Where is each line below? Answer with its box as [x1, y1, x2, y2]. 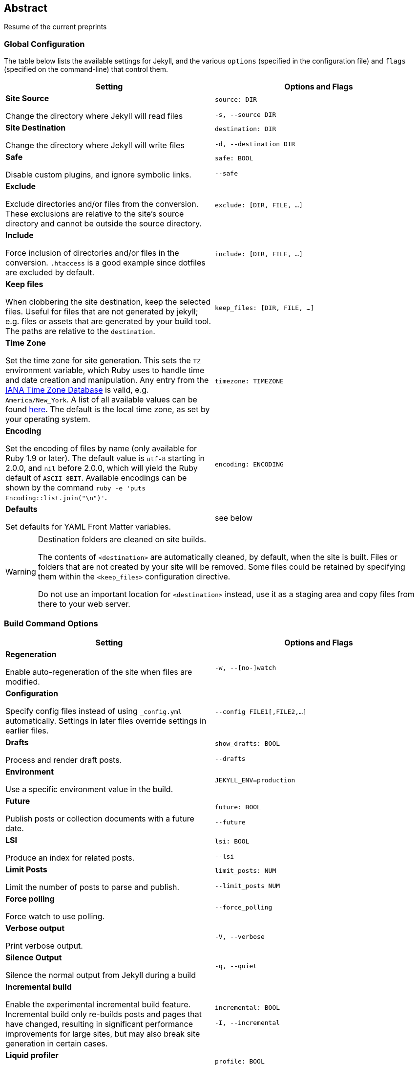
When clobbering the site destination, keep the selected [5, 297, 211, 307]
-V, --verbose [215, 933, 265, 941]
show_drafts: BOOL [215, 739, 280, 747]
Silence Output [5, 952, 62, 962]
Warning [5, 567, 36, 577]
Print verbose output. [5, 940, 83, 951]
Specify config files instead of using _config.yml [5, 706, 182, 716]
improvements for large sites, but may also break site [5, 1028, 200, 1039]
